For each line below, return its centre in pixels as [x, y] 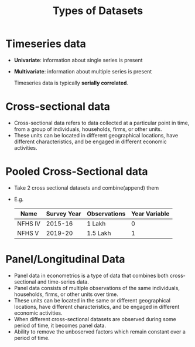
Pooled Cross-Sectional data [77, 172]
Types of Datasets [98, 11]
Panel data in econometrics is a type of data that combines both [91, 275]
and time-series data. [63, 282]
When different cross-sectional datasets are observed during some [95, 319]
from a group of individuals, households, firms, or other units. [88, 129]
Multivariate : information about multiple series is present [83, 71]
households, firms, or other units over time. [66, 294]
